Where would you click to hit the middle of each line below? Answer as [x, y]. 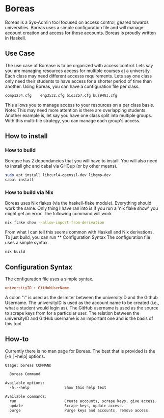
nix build [15, 252]
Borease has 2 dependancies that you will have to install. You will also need [81, 161]
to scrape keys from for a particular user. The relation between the [72, 313]
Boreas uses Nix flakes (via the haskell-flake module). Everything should [78, 203]
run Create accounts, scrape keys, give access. [83, 401]
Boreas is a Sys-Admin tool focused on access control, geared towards [77, 22]
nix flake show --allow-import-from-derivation [55, 223]
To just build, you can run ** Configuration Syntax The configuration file [78, 237]
